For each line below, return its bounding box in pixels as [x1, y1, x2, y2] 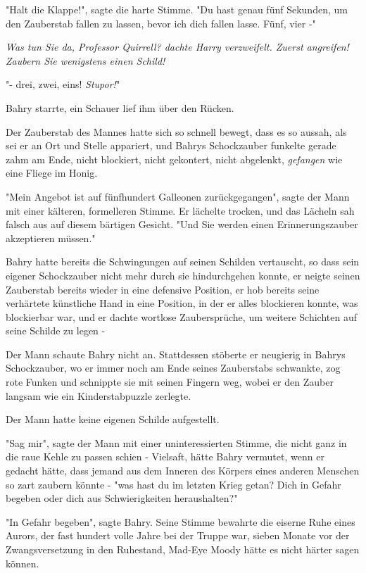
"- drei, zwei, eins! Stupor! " [6, 77, 120, 92]
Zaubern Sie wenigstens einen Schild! [6, 53, 165, 68]
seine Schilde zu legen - [6, 323, 106, 338]
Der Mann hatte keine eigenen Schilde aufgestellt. [6, 412, 220, 427]
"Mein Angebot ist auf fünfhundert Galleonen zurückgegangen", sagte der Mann [6, 189, 350, 203]
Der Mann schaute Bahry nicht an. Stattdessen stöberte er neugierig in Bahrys [6, 346, 346, 361]
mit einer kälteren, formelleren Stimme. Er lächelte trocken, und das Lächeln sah [6, 203, 355, 218]
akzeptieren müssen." [6, 230, 96, 245]
